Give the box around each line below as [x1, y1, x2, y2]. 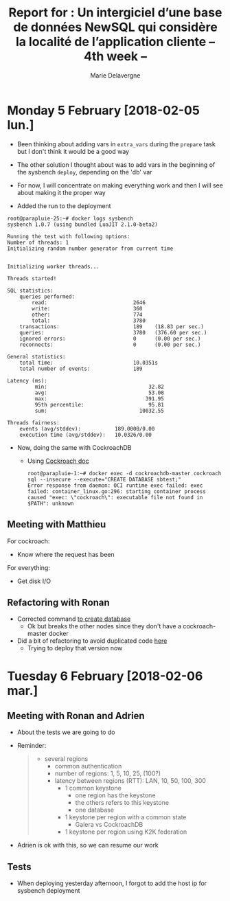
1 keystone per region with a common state [65, 813, 187, 821]
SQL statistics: [7, 287, 54, 294]
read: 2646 [32, 299, 146, 306]
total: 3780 [32, 317, 146, 324]
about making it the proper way [16, 188, 106, 196]
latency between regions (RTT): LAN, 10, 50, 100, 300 [54, 777, 206, 785]
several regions [44, 755, 89, 763]
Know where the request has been [16, 550, 115, 558]
